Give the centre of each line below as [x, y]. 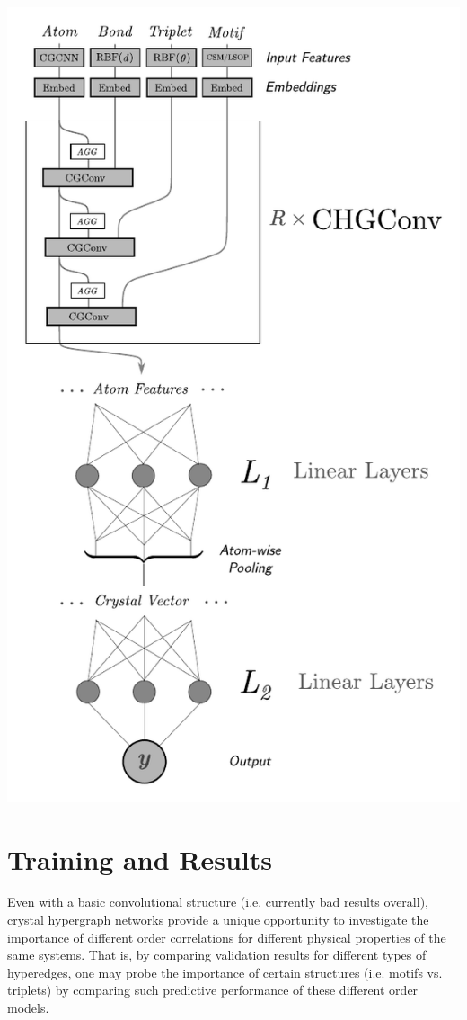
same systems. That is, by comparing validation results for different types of [217, 955]
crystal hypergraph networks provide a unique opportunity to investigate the [218, 920]
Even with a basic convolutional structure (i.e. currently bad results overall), [218, 902]
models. [28, 1007]
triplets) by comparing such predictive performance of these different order [213, 990]
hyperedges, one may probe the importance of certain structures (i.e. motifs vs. [225, 972]
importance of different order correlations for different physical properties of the [227, 937]
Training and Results [140, 859]
